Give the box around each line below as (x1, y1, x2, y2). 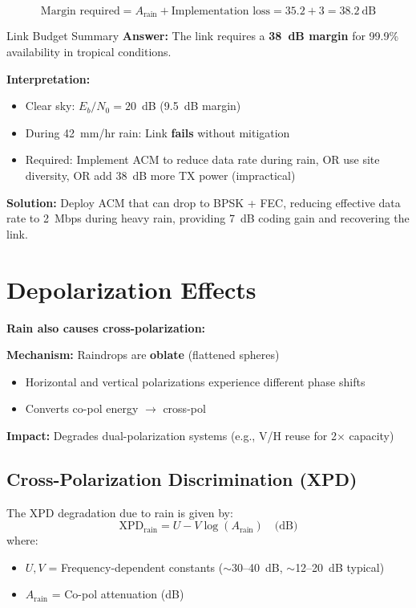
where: (6, 532, 38, 549)
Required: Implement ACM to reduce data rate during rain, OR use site (25, 151, 380, 168)
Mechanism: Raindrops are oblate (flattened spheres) (6, 346, 280, 363)
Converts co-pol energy (25, 400, 139, 417)
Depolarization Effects (6, 272, 256, 305)
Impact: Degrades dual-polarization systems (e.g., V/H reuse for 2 (6, 426, 337, 443)
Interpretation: (6, 70, 91, 87)
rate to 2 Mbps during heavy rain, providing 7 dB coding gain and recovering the (6, 210, 410, 226)
